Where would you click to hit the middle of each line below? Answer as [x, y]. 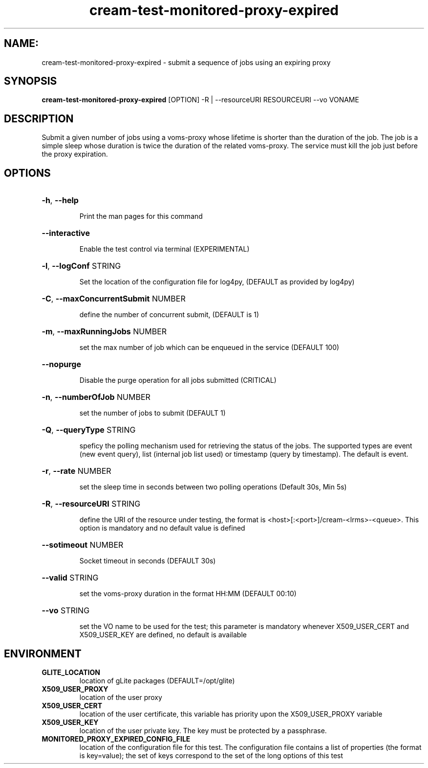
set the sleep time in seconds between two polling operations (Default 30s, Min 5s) [213, 487]
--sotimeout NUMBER [83, 545]
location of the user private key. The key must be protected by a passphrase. [203, 730]
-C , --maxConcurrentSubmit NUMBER [114, 299]
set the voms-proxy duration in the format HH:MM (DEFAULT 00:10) [188, 594]
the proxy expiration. [75, 154]
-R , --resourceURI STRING [91, 504]
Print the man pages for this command [141, 216]
